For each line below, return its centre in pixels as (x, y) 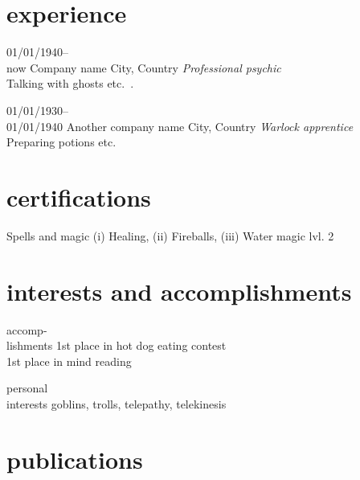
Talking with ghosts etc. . (70, 83)
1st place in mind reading (69, 361)
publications (75, 459)
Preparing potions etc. (61, 142)
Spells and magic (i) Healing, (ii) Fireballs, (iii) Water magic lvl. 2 (170, 235)
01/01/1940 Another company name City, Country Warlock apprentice (180, 126)
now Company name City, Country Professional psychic (144, 67)
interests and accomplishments (179, 291)
